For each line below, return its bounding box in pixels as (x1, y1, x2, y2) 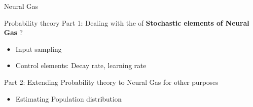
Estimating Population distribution (15, 93, 122, 104)
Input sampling (15, 43, 62, 54)
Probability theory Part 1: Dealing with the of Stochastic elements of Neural (4, 17, 250, 28)
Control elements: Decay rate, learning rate (15, 60, 146, 71)
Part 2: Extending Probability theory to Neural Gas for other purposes (4, 76, 218, 87)
